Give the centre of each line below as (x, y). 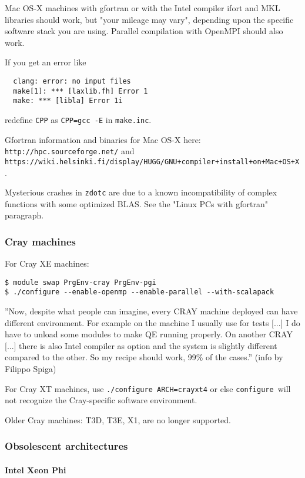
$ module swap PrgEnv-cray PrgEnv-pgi (81, 282)
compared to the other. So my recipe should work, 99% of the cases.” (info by (144, 357)
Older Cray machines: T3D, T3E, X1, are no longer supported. (118, 419)
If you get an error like (46, 62)
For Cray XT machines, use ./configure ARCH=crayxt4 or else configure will (148, 388)
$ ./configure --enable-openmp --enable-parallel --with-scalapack (140, 292)
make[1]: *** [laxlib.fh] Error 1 (81, 91)
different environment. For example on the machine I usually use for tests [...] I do (152, 322)
